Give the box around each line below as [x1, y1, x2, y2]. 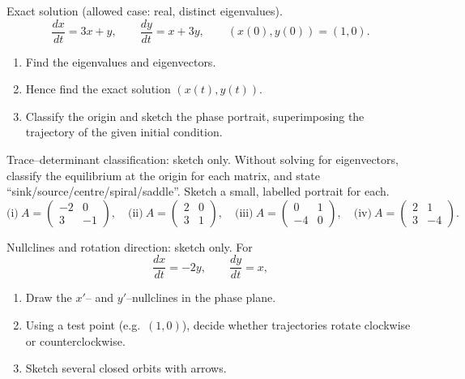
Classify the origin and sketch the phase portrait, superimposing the [25, 107, 365, 124]
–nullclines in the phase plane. [126, 289, 276, 306]
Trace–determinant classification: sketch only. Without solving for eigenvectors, [6, 151, 399, 168]
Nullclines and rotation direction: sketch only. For [6, 238, 253, 255]
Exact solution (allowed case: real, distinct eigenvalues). [6, 2, 283, 19]
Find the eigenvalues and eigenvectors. [25, 53, 216, 70]
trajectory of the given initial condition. [25, 123, 223, 140]
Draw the [25, 289, 72, 306]
